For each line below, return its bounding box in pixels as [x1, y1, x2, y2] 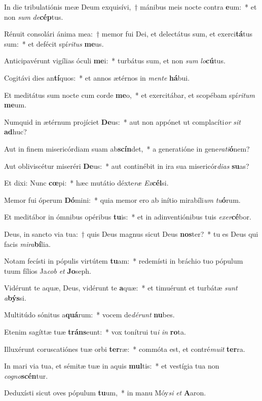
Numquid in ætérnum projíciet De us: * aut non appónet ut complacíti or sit [4, 116, 241, 127]
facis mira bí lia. [4, 238, 51, 249]
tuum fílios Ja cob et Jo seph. [4, 265, 92, 276]
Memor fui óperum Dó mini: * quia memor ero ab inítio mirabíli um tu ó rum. [4, 194, 241, 205]
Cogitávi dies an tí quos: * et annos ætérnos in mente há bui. [4, 72, 190, 83]
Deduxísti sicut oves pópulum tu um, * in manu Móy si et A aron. [4, 387, 206, 398]
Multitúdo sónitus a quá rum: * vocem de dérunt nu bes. [4, 309, 175, 320]
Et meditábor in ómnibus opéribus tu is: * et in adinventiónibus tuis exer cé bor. [4, 211, 251, 222]
